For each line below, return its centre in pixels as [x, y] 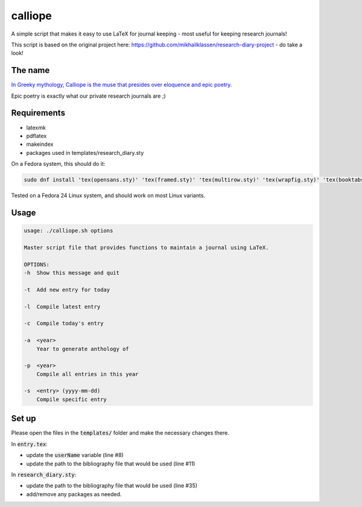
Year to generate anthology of [83, 349]
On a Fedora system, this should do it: [58, 164]
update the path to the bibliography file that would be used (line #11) [111, 464]
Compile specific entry [71, 399]
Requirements [38, 113]
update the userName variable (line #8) [75, 455]
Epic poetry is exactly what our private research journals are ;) [88, 96]
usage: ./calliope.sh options [68, 231]
